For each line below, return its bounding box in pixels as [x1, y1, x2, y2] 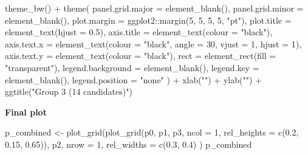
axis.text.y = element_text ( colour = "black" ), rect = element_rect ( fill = [5, 49, 276, 62]
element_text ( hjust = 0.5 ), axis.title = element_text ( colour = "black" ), [5, 26, 273, 38]
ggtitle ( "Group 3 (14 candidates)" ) [5, 85, 132, 98]
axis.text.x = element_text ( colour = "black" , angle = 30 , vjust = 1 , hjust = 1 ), [5, 37, 302, 50]
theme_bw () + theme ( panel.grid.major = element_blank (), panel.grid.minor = [5, 2, 304, 14]
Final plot [5, 105, 47, 118]
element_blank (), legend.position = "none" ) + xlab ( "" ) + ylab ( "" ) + [5, 73, 262, 86]
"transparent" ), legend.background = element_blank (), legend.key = [5, 61, 259, 74]
